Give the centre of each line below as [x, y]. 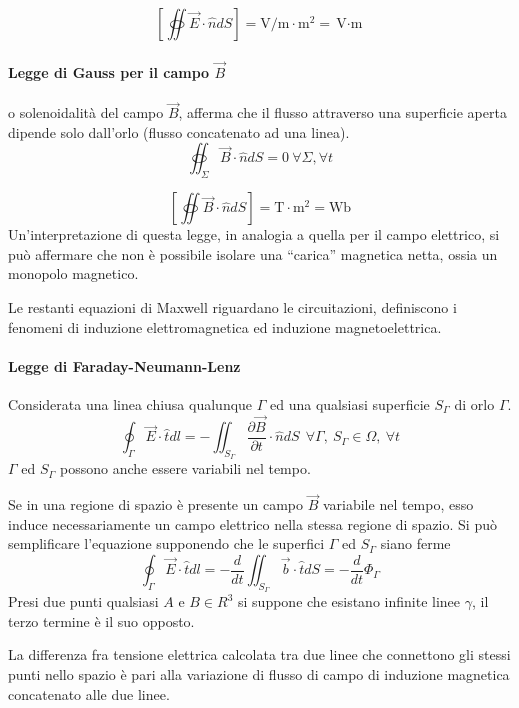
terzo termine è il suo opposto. [101, 620]
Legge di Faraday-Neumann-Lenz [124, 365]
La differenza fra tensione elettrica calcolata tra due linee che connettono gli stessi [259, 654]
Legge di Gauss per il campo [109, 71]
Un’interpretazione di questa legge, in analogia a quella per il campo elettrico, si [254, 234]
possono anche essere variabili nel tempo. [185, 468]
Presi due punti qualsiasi [83, 601]
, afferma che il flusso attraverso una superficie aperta [342, 112]
